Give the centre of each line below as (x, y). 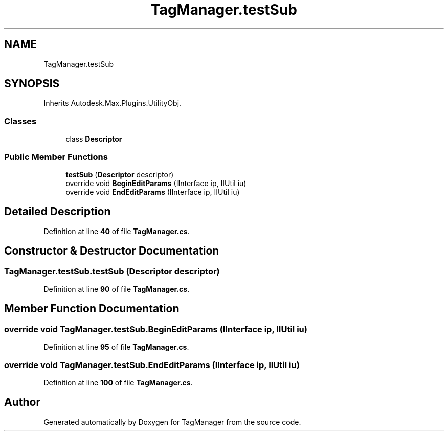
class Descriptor (94, 139)
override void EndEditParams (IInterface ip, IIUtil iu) (153, 192)
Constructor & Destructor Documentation (112, 251)
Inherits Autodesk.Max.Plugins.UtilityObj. (113, 103)
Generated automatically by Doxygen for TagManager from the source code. (172, 422)
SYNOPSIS (32, 84)
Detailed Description (58, 212)
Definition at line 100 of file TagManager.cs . (118, 382)
